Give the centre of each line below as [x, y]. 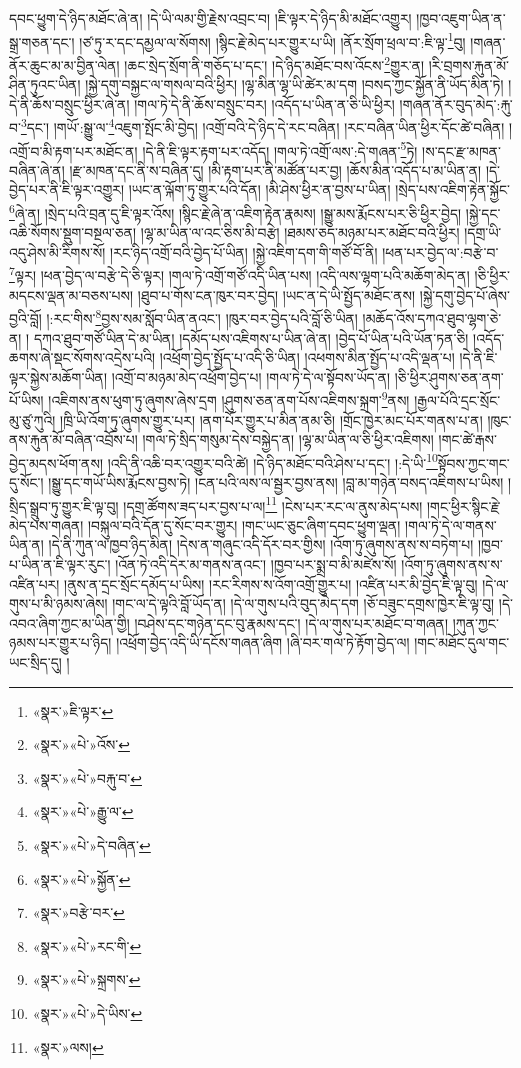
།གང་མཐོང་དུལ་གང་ [462, 642]
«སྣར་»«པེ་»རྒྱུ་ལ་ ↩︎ [83, 811]
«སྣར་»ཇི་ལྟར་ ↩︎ [73, 710]
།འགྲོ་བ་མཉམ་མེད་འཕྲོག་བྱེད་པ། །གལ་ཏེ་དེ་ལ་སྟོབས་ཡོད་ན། [251, 376]
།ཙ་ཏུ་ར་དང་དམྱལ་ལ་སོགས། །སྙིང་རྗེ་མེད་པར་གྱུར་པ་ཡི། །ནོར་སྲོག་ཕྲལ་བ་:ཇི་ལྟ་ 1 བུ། [272, 40]
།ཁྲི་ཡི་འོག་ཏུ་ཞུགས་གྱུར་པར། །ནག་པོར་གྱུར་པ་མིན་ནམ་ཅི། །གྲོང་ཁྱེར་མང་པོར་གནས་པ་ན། [271, 419]
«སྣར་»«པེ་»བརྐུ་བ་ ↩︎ [87, 777]
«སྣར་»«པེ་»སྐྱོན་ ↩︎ [81, 878]
